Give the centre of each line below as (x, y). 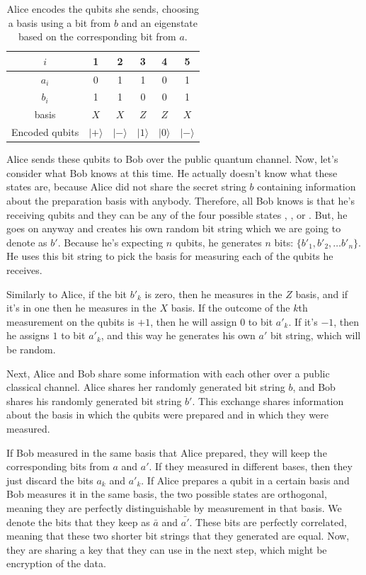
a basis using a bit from (59, 22)
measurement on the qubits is (70, 321)
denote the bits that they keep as (78, 522)
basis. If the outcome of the (230, 308)
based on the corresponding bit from (97, 36)
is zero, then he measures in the (213, 294)
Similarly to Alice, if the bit (67, 294)
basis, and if (322, 294)
